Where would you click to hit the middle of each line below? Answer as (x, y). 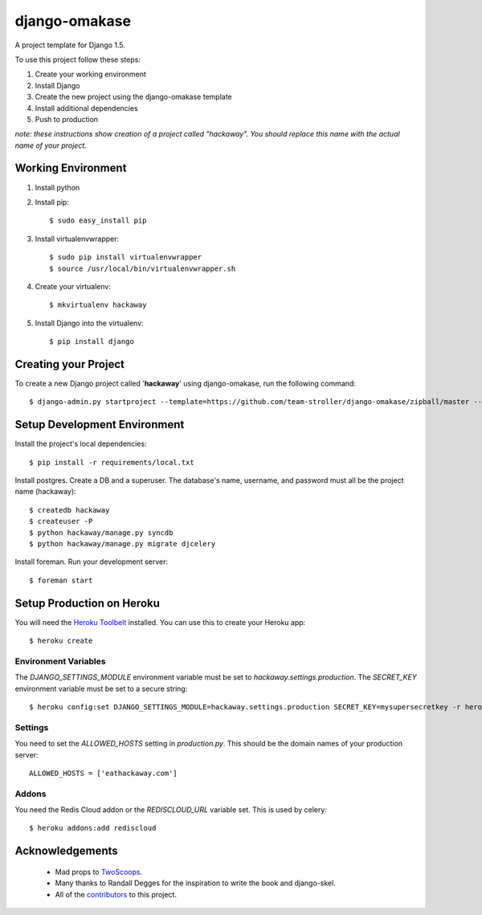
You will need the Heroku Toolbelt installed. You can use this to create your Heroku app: (160, 622)
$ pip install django (92, 342)
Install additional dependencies (86, 108)
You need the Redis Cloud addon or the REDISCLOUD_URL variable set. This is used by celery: (171, 810)
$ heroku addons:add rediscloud (93, 828)
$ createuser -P (61, 521)
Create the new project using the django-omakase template (133, 97)
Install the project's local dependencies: (81, 444)
